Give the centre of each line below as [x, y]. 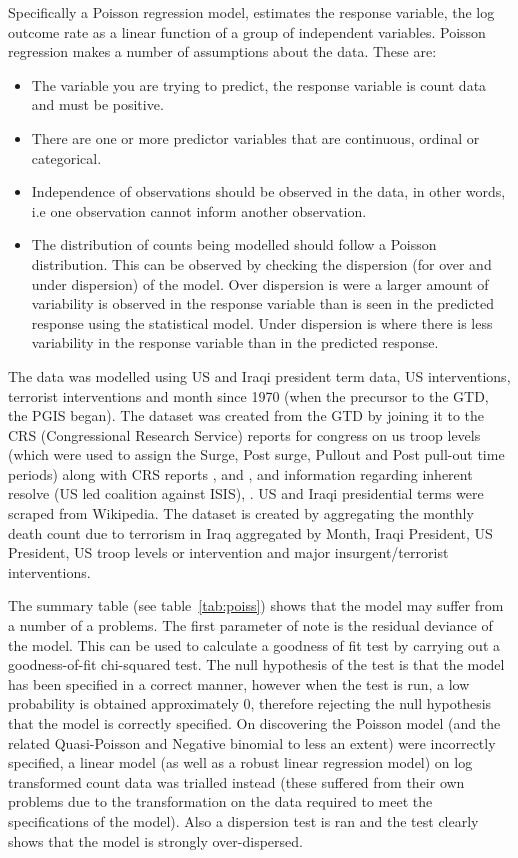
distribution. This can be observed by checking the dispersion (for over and [261, 263]
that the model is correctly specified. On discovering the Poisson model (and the [254, 723]
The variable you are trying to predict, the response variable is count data [259, 84]
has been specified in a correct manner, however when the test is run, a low [239, 683]
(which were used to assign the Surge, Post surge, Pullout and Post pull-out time [256, 454]
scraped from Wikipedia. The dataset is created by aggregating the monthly [241, 513]
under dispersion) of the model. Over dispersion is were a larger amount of [260, 283]
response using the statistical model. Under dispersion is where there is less [262, 322]
